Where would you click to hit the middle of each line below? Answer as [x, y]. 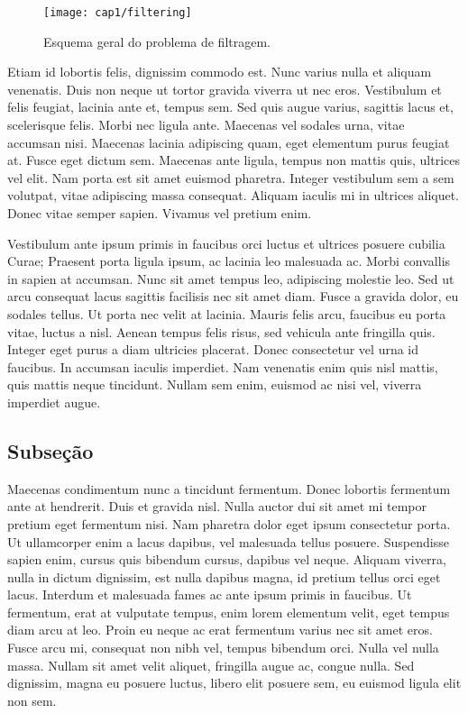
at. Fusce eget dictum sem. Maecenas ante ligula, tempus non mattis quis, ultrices [234, 160]
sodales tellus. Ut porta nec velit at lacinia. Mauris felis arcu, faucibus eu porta [227, 313]
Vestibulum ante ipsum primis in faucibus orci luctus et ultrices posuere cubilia [226, 243]
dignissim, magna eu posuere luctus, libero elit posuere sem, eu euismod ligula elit [234, 683]
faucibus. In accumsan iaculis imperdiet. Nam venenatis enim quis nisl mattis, [223, 366]
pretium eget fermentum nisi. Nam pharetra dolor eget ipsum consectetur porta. [229, 523]
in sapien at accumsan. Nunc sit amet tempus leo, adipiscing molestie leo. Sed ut [231, 278]
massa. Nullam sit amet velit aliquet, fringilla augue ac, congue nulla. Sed [211, 665]
